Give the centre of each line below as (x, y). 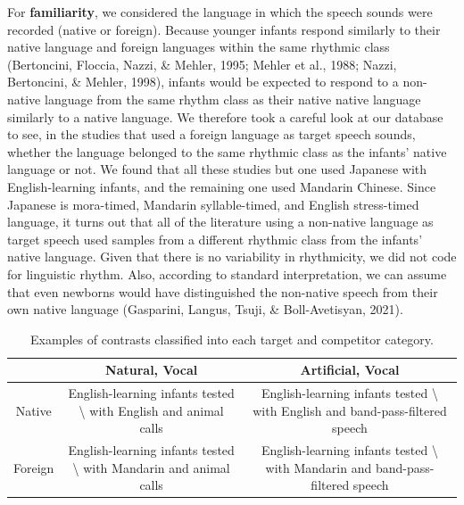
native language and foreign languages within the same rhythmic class (199, 47)
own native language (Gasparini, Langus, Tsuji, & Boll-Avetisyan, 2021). (205, 309)
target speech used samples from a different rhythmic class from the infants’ (215, 239)
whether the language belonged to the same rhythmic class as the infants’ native (227, 151)
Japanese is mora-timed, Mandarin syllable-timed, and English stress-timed (213, 204)
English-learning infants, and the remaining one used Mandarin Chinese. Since (222, 186)
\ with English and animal (151, 410)
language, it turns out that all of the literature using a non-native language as (220, 222)
